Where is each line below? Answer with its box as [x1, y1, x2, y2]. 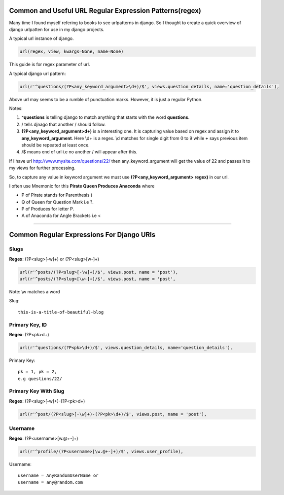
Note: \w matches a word [9, 289, 60, 294]
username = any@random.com [18, 480, 83, 485]
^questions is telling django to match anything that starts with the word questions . [21, 114, 190, 120]
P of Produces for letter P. [21, 206, 74, 212]
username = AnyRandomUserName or [18, 472, 99, 478]
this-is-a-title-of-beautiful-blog [18, 309, 104, 315]
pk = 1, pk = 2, [18, 369, 57, 375]
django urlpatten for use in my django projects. [9, 26, 105, 32]
